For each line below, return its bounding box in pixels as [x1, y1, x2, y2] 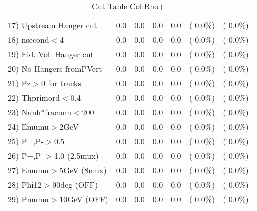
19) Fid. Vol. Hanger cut [8, 48, 94, 60]
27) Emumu [8, 164, 49, 176]
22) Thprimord [8, 92, 60, 103]
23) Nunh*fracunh [8, 106, 72, 118]
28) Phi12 [8, 179, 42, 190]
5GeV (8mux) [59, 164, 107, 176]
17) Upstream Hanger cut [8, 19, 97, 31]
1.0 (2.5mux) [54, 150, 99, 161]
